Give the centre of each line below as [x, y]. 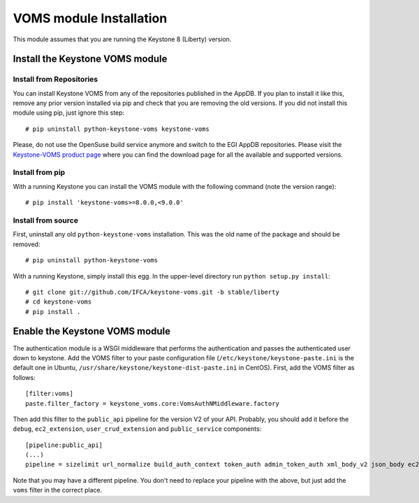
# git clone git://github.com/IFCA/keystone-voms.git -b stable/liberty [152, 292]
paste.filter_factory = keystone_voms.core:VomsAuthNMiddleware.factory [152, 403]
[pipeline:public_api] [64, 445]
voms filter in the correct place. [58, 490]
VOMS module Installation [90, 18]
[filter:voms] [49, 394]
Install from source [45, 220]
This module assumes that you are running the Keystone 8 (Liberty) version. [122, 39]
